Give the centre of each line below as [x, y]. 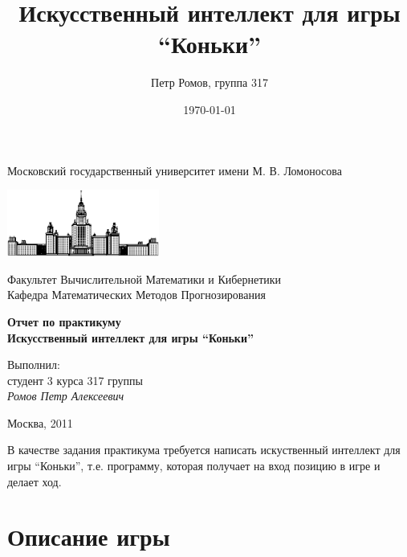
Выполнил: [34, 365]
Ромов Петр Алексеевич [66, 396]
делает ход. [35, 481]
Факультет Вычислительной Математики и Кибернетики [144, 278]
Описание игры [89, 537]
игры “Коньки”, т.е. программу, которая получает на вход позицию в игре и [194, 466]
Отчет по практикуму [64, 321]
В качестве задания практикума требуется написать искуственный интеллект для [204, 450]
